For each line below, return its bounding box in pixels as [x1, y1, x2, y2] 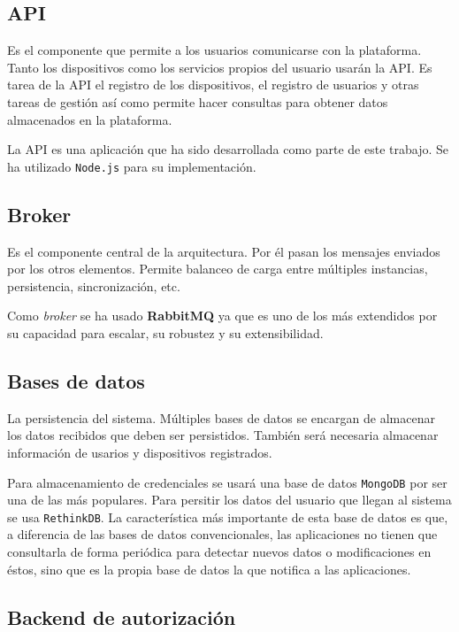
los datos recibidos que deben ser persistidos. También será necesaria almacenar [7, 426, 439, 444]
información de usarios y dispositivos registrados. [7, 443, 272, 461]
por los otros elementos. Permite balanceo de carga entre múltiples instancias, [7, 259, 428, 278]
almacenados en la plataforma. [7, 110, 172, 128]
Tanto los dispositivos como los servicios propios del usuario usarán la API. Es [7, 58, 432, 76]
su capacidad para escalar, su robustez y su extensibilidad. [7, 324, 324, 342]
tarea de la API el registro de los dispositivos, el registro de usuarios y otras [7, 75, 419, 94]
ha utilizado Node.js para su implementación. [7, 157, 256, 175]
